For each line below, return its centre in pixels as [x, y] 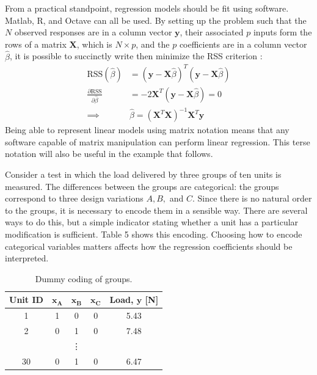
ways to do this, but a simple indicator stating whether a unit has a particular [152, 222]
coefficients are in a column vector [243, 44]
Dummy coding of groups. [84, 278]
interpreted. [27, 258]
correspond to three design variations [74, 198]
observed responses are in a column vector [93, 32]
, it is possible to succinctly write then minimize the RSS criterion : [136, 56]
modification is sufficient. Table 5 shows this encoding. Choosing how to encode [154, 234]
